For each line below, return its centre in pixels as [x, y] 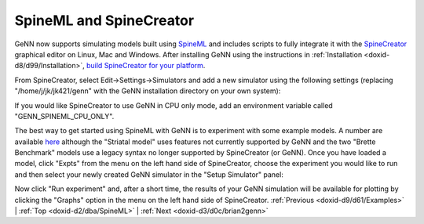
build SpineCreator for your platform [145, 66]
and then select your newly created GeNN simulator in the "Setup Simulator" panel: [149, 174]
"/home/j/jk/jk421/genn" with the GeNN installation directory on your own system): [148, 91]
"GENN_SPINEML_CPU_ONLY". [64, 116]
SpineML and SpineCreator [104, 20]
